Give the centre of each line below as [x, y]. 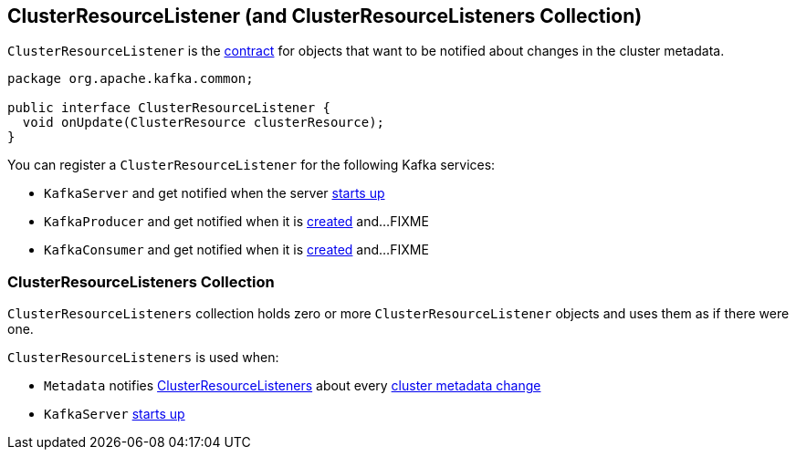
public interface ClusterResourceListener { [169, 108]
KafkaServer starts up [115, 414]
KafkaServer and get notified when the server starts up [215, 193]
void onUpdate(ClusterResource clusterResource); [204, 123]
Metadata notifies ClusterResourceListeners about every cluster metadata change [293, 386]
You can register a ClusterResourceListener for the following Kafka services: [251, 165]
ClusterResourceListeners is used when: [143, 358]
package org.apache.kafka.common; [131, 79]
